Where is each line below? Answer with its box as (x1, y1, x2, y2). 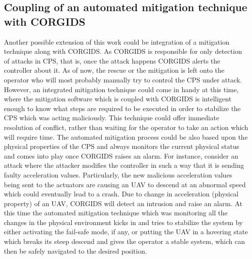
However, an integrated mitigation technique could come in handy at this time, (4, 84, 239, 94)
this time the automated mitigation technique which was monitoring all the (4, 208, 228, 218)
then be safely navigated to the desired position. (4, 245, 147, 256)
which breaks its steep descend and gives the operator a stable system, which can (4, 236, 245, 246)
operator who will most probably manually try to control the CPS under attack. (4, 74, 242, 84)
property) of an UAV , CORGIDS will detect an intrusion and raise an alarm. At (4, 198, 243, 208)
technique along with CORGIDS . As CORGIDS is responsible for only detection (4, 46, 242, 56)
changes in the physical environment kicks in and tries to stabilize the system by (4, 217, 243, 227)
